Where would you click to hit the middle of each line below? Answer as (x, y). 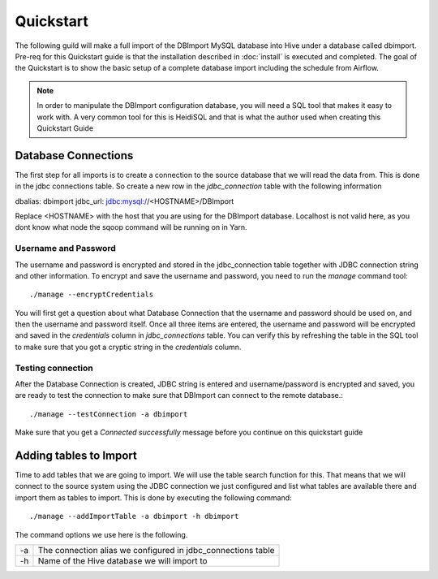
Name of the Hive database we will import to (122, 561)
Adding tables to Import (76, 455)
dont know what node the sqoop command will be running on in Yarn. (131, 227)
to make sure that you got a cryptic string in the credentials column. (128, 347)
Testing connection (54, 368)
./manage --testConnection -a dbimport (109, 414)
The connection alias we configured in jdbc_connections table (156, 551)
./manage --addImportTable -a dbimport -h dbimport (134, 516)
